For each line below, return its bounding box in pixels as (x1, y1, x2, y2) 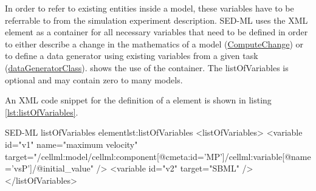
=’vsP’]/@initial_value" (5, 162, 94, 175)
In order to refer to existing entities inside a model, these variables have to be (5, 2, 294, 14)
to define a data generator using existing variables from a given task (5, 49, 258, 62)
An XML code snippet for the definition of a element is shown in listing (5, 94, 272, 106)
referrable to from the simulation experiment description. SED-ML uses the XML (5, 13, 308, 26)
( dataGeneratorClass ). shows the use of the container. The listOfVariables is (5, 61, 289, 74)
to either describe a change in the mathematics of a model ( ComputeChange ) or (5, 37, 304, 50)
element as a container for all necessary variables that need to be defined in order (5, 26, 308, 38)
